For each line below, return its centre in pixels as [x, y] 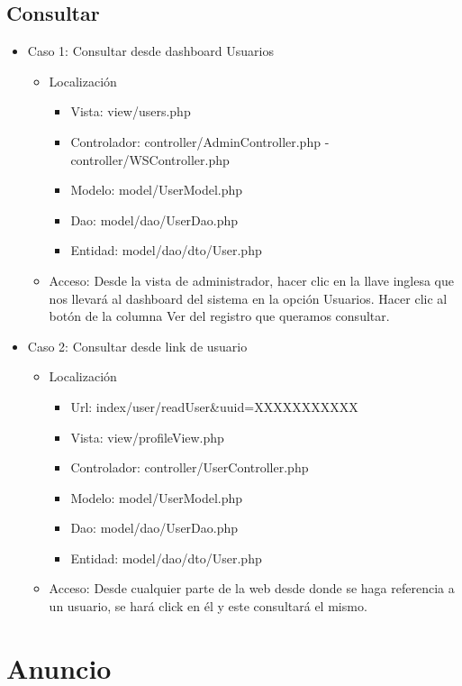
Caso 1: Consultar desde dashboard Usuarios [150, 51]
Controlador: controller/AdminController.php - [200, 141]
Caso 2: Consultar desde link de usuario [137, 346]
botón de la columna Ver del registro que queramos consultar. [219, 316]
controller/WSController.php [150, 159]
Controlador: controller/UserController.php [190, 467]
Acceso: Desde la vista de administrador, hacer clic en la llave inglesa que [252, 280]
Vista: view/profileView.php [147, 437]
